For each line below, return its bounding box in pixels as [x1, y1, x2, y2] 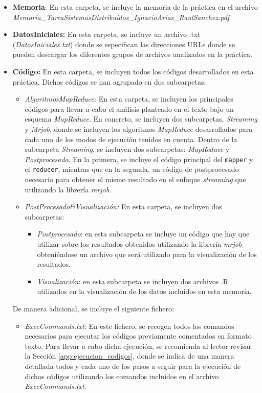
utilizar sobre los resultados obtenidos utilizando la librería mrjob [37, 239, 242, 249]
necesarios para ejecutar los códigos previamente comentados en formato [25, 330, 252, 341]
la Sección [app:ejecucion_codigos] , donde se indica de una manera [25, 350, 234, 361]
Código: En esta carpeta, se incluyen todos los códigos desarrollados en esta [12, 66, 254, 76]
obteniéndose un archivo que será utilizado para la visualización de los [37, 248, 257, 259]
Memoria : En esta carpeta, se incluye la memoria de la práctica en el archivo [12, 2, 258, 12]
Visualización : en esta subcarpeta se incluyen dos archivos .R [37, 276, 229, 286]
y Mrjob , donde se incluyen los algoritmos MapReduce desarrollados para [25, 123, 253, 134]
